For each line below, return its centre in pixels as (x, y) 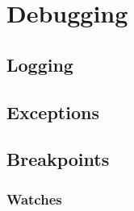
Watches (34, 199)
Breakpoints (58, 159)
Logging (40, 64)
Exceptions (53, 112)
